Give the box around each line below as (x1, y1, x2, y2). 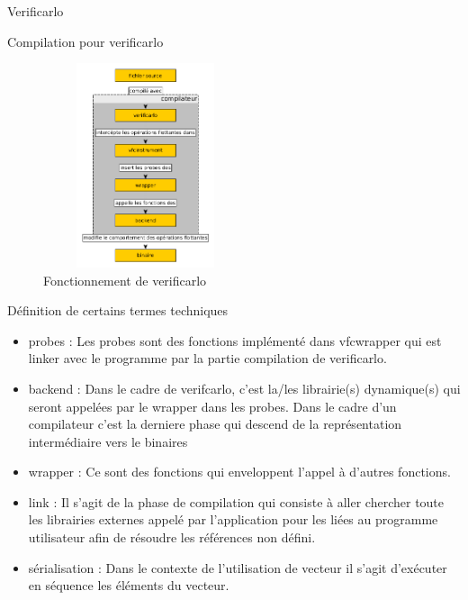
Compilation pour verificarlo (7, 32, 164, 50)
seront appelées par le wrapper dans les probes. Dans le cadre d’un (28, 396, 397, 415)
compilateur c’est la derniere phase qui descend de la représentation (28, 414, 402, 433)
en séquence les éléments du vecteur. (28, 576, 229, 595)
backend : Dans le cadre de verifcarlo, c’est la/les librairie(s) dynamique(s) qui (28, 378, 461, 397)
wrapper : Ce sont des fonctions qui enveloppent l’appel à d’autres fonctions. (28, 462, 451, 481)
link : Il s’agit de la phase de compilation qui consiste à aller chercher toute (28, 492, 445, 511)
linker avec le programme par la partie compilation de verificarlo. (28, 349, 387, 368)
